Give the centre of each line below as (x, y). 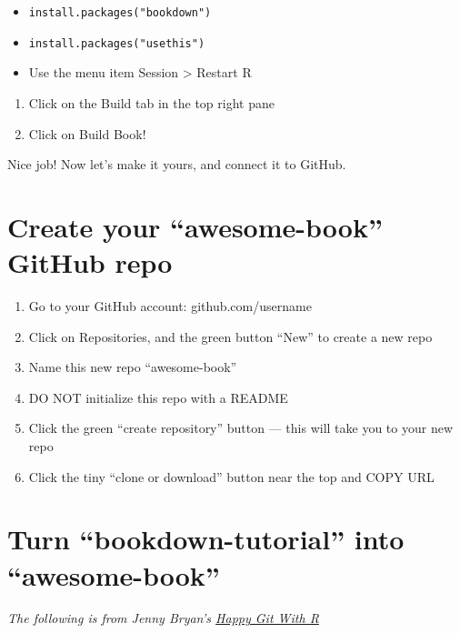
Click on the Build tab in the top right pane (151, 102)
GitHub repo (90, 262)
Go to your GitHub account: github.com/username (170, 306)
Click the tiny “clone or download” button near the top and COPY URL (231, 476)
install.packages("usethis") (117, 43)
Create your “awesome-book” (195, 226)
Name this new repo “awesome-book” (133, 367)
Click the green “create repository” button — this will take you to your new (241, 428)
